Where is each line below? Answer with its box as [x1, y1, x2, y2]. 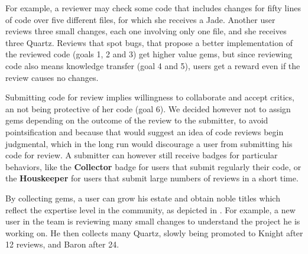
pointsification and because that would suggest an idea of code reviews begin [5, 125, 284, 138]
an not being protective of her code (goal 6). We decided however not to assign [5, 102, 291, 115]
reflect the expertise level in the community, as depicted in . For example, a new [5, 203, 296, 216]
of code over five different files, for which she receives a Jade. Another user [5, 13, 275, 25]
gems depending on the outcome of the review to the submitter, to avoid [5, 114, 268, 126]
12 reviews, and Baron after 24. [5, 238, 119, 250]
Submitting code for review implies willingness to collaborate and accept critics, [5, 91, 294, 103]
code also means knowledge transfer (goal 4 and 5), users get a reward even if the [5, 59, 300, 71]
